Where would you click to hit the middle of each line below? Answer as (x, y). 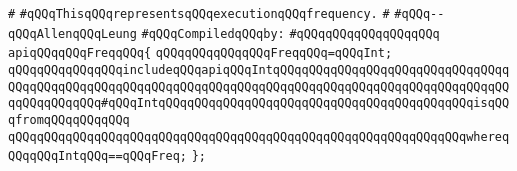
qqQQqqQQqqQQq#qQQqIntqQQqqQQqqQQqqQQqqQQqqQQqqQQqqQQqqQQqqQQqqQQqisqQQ (259, 103)
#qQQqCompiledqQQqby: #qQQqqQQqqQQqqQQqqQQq (290, 33)
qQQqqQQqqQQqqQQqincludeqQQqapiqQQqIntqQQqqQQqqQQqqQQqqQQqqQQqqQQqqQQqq (259, 69)
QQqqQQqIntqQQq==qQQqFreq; (97, 156)
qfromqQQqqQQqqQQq (69, 119)
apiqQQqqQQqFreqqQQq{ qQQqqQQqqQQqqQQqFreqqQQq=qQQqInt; (200, 53)
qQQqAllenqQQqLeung (72, 33)
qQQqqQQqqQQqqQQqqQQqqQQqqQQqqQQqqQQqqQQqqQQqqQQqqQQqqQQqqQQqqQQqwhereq (259, 136)
